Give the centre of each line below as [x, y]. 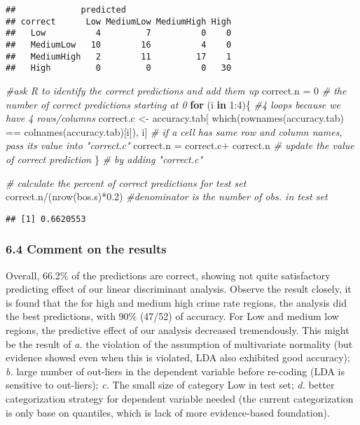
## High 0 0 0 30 [119, 68]
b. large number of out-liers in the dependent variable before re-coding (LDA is [175, 371]
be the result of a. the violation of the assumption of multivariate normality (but [179, 343]
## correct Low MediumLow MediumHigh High [119, 21]
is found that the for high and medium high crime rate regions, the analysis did [176, 302]
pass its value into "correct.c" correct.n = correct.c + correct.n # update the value [180, 145]
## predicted [66, 10]
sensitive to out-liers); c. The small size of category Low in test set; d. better [170, 385]
